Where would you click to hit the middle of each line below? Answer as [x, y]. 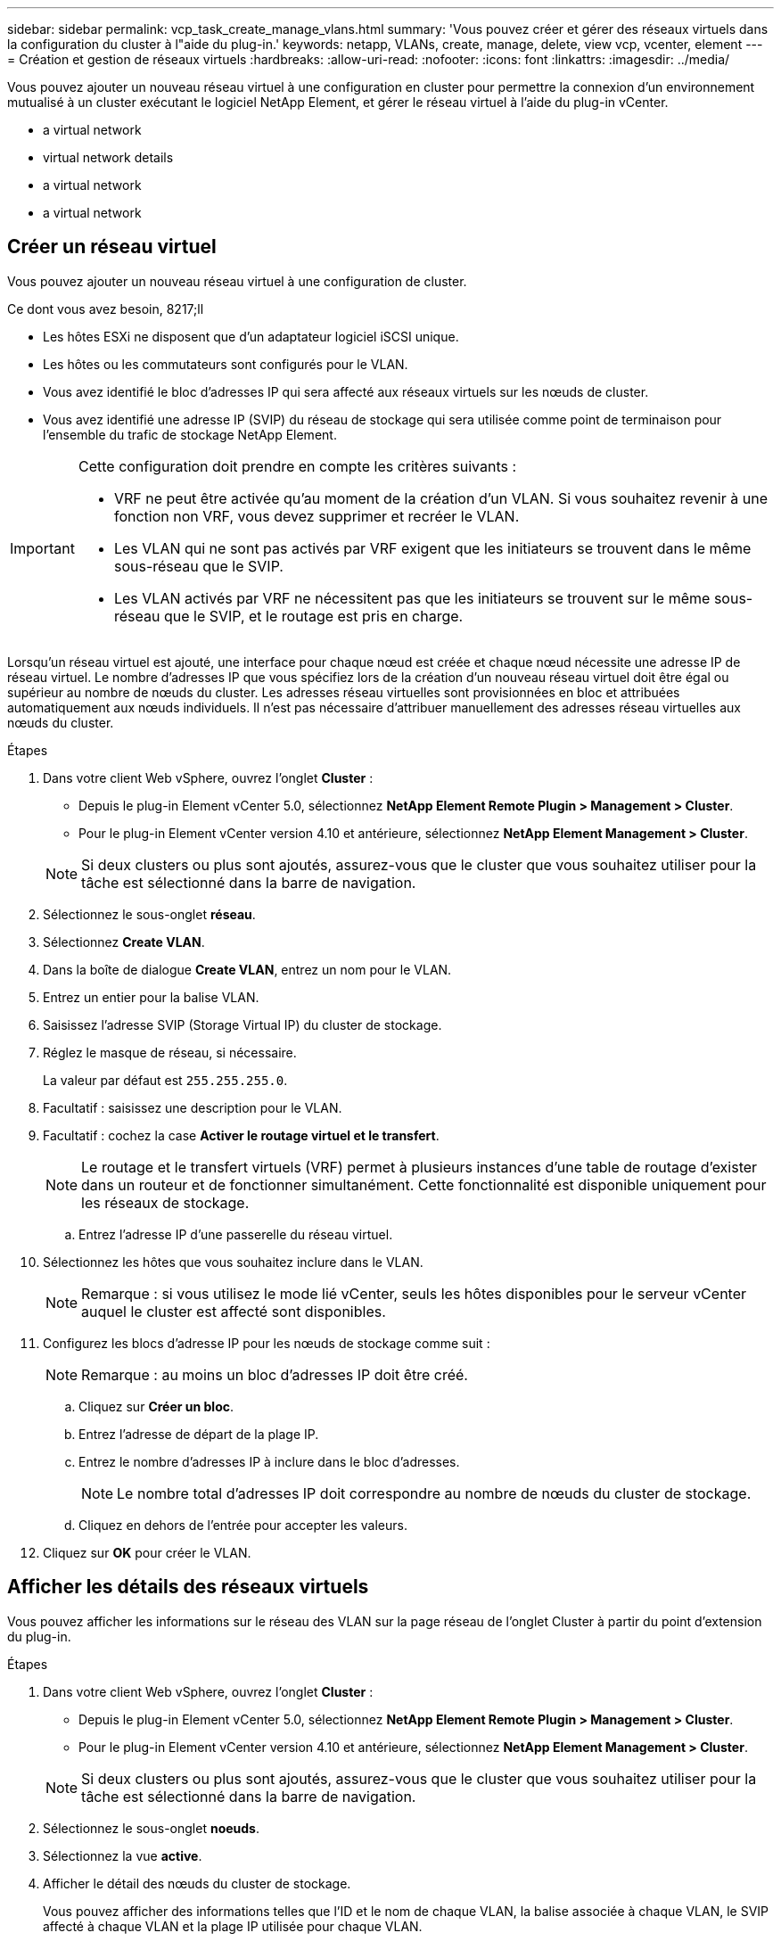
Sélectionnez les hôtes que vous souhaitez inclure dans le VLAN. [233, 1262]
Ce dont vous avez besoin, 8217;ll [106, 308]
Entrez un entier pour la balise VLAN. [151, 997]
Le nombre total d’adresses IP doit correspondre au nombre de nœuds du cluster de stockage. [434, 1493]
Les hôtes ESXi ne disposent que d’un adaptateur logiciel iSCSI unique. [251, 336]
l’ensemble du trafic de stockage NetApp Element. [190, 434]
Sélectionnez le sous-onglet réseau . [149, 914]
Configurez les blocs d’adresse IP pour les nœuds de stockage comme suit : [267, 1343]
